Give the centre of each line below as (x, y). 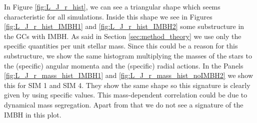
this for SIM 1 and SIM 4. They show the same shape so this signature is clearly (127, 85)
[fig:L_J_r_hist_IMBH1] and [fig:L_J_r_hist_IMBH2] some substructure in (124, 26)
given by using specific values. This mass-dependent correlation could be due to (126, 95)
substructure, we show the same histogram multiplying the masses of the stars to (128, 55)
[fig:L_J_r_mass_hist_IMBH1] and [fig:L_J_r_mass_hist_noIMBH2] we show (129, 75)
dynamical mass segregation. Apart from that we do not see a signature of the (124, 104)
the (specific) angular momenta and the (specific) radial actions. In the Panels (124, 65)
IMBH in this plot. (33, 114)
